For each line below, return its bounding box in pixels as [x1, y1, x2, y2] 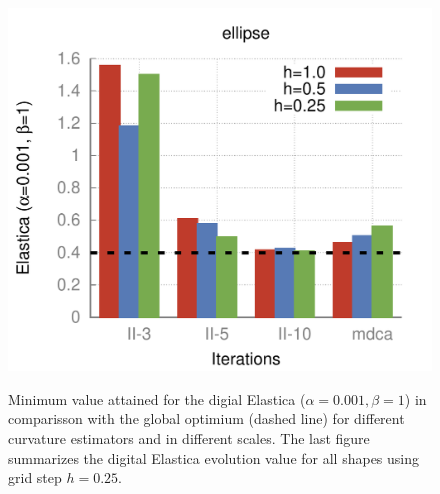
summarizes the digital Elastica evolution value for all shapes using [8, 447, 420, 468]
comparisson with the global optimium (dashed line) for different [8, 408, 405, 429]
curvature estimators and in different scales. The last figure [8, 427, 370, 448]
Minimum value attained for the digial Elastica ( [8, 388, 306, 409]
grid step [8, 467, 62, 488]
